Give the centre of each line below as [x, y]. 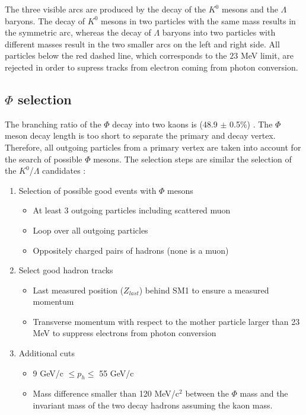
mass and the [264, 393]
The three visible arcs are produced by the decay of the [106, 9]
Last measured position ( [78, 290]
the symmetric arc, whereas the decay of [78, 32]
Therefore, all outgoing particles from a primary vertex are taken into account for [153, 147]
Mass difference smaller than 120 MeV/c [106, 393]
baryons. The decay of [45, 20]
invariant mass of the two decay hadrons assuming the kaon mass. [153, 405]
